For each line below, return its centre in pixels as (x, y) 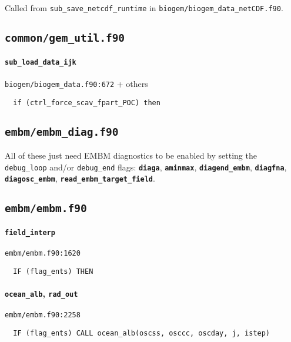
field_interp (30, 232)
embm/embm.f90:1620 (43, 254)
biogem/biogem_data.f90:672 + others (76, 83)
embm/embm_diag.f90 (62, 132)
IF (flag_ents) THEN (53, 271)
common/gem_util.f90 (65, 38)
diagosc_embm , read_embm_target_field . (80, 178)
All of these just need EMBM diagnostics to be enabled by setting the (131, 155)
